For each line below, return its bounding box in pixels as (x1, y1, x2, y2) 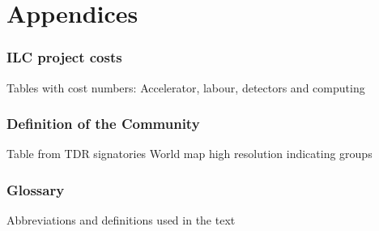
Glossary (6, 179, 65, 199)
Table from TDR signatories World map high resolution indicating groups (6, 145, 373, 162)
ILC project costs (6, 47, 122, 67)
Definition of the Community (6, 113, 200, 134)
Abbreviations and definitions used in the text (6, 212, 236, 229)
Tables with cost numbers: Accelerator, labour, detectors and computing (6, 79, 365, 96)
